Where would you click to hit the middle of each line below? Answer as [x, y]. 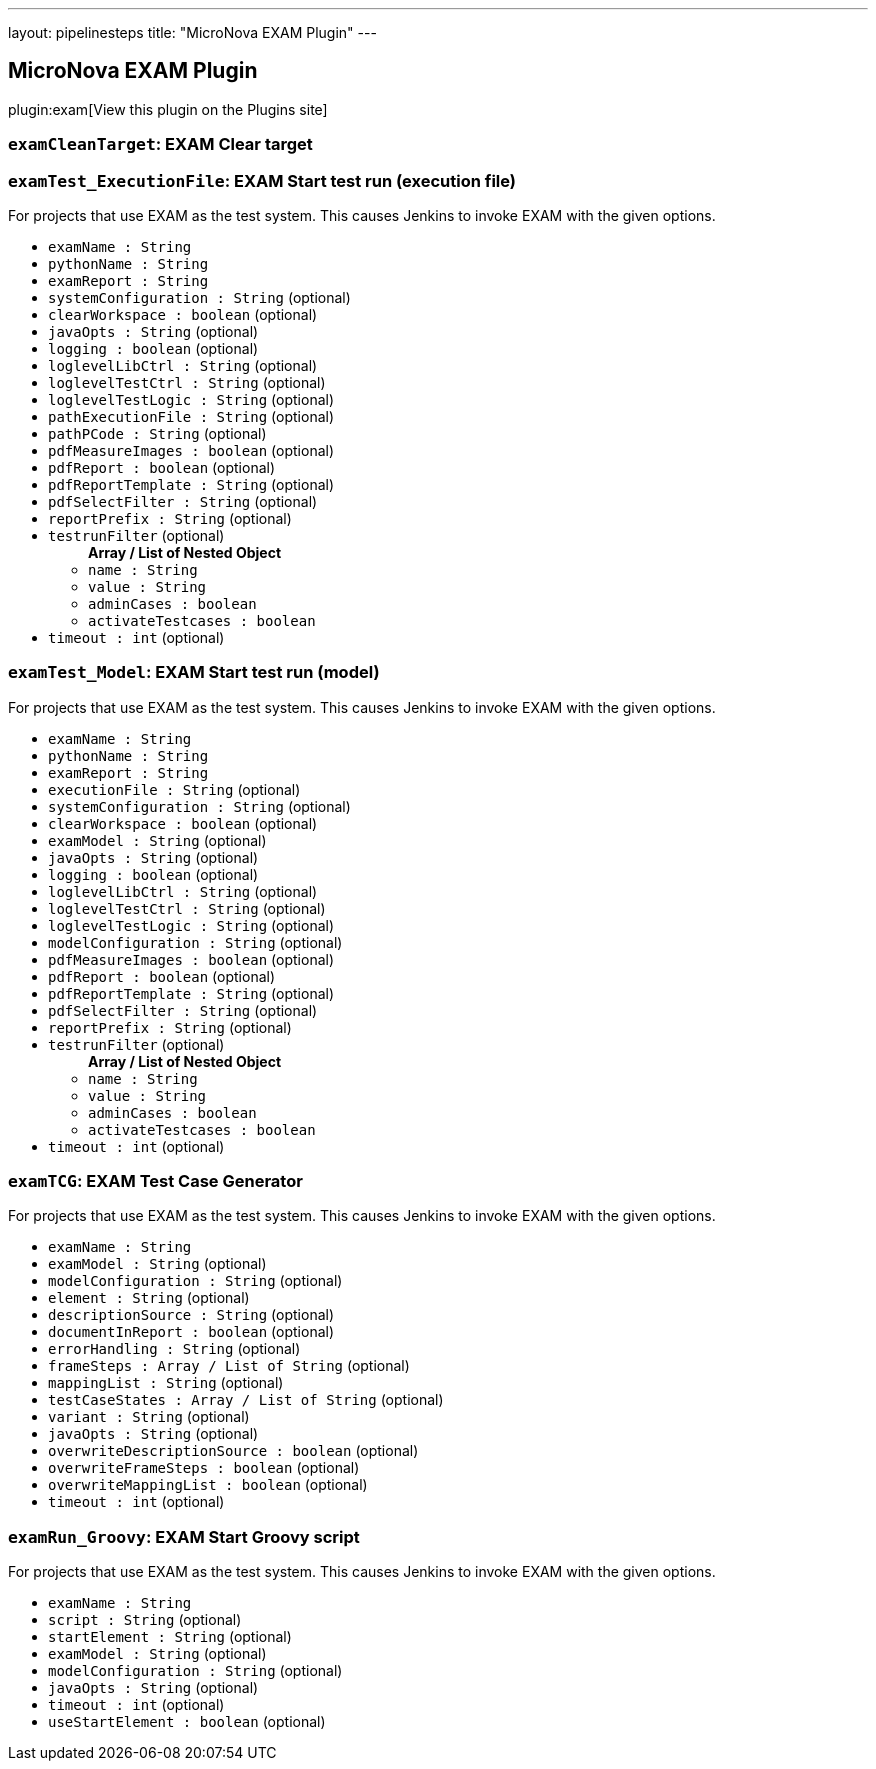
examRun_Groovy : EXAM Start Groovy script [184, 1536]
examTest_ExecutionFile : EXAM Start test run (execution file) [262, 180]
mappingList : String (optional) [166, 1383]
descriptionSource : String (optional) [191, 1315]
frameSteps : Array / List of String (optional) [229, 1366]
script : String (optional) [145, 1620]
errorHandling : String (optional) [174, 1349]
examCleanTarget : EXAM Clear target [160, 144]
